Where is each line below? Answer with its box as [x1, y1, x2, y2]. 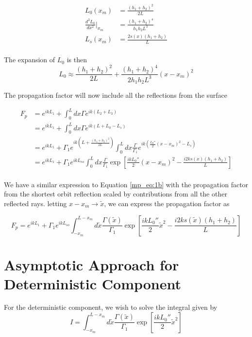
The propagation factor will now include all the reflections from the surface [4, 90, 228, 100]
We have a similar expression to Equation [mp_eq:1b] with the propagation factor [4, 179, 249, 189]
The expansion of [4, 54, 55, 65]
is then [67, 54, 87, 65]
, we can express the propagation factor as [104, 198, 230, 208]
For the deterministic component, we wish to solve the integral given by [4, 302, 218, 312]
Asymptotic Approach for [4, 254, 179, 274]
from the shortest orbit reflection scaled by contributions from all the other [4, 189, 227, 199]
